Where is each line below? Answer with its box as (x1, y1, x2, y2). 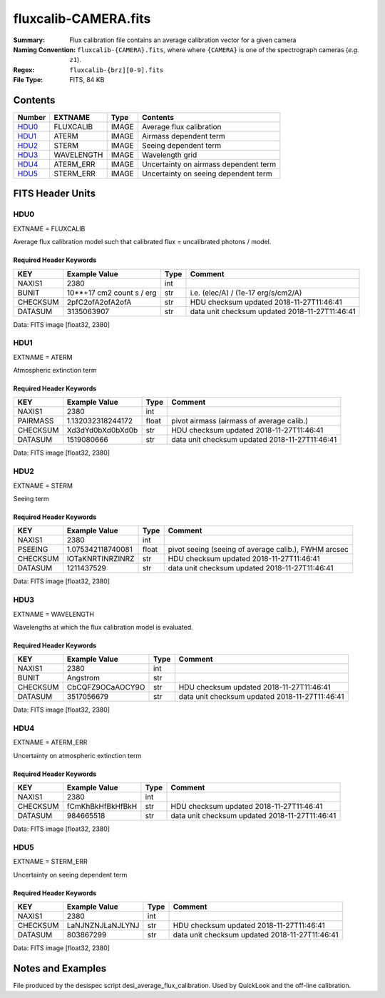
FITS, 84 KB (69, 76, 105, 84)
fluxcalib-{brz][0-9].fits (69, 66, 164, 74)
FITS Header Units (13, 188, 96, 200)
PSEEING (17, 545, 48, 555)
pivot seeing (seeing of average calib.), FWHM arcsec (168, 545, 349, 555)
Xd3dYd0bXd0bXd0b (66, 425, 138, 435)
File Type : (13, 76, 43, 84)
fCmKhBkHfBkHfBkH (66, 802, 138, 812)
